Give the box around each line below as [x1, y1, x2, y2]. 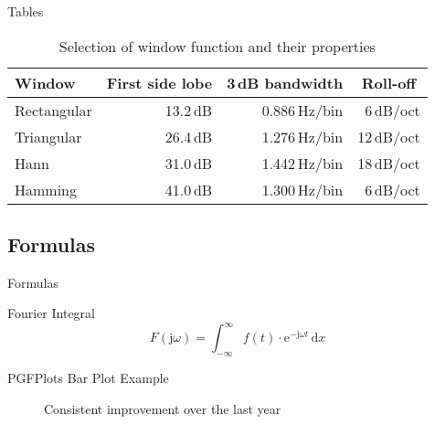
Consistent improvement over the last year [44, 398, 281, 418]
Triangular [15, 125, 82, 147]
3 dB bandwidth [227, 71, 344, 93]
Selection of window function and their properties [58, 35, 376, 57]
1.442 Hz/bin [261, 152, 344, 174]
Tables [7, 2, 44, 20]
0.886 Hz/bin [261, 99, 344, 121]
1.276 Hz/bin [261, 125, 344, 147]
